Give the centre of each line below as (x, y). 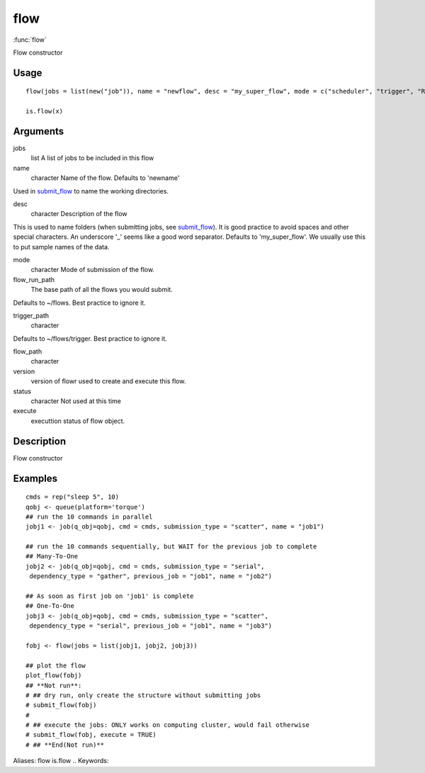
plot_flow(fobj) (54, 676)
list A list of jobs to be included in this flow (92, 158)
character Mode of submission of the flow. (93, 270)
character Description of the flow (79, 214)
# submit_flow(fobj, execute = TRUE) (91, 735)
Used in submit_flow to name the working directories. (91, 191)
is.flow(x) (45, 111)
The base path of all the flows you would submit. (102, 290)
